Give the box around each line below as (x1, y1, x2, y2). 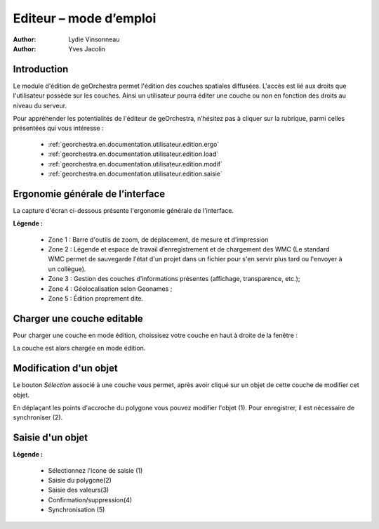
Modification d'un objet (13, 363, 119, 374)
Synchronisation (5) (48, 506, 105, 514)
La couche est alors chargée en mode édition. (13, 344, 146, 353)
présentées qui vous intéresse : (13, 124, 104, 133)
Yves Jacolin (68, 44, 105, 53)
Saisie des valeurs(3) (48, 485, 109, 495)
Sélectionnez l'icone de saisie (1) (48, 466, 143, 474)
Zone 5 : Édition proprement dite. (48, 294, 144, 302)
